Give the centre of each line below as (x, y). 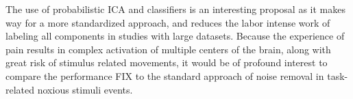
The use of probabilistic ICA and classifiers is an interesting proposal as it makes (175, 9)
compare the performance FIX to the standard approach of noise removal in (165, 75)
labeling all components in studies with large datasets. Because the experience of (175, 36)
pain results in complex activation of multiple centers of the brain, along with (168, 49)
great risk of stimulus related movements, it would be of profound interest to (167, 62)
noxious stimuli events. (85, 89)
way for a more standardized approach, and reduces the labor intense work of (168, 22)
